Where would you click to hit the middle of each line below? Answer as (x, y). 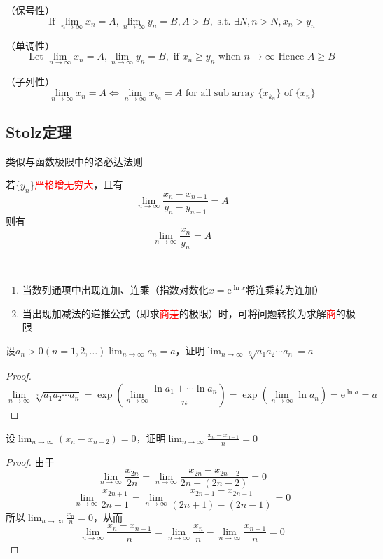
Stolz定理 (39, 131)
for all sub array (220, 94)
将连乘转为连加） (285, 289)
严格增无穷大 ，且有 (79, 185)
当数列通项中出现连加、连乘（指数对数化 (115, 289)
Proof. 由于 (30, 461)
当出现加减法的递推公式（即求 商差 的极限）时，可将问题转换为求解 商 (179, 313)
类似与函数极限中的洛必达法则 (74, 161)
